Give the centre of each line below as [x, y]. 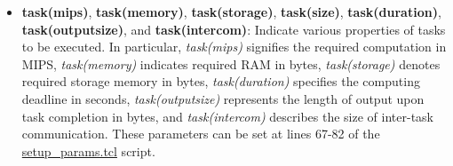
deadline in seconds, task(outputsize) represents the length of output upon [223, 98]
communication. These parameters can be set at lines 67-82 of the [201, 134]
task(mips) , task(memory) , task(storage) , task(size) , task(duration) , [231, 12]
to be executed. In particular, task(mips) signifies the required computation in [234, 47]
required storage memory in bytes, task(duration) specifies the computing [221, 81]
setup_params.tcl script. [88, 150]
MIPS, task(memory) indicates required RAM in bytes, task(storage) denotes [231, 63]
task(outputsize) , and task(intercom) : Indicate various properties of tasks [234, 29]
